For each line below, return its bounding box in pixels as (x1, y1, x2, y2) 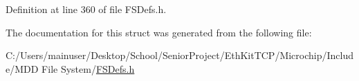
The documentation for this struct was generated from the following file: (6, 25, 312, 39)
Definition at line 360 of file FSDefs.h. (6, 2, 167, 16)
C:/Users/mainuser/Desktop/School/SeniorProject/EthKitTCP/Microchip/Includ (6, 48, 354, 62)
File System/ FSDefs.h (42, 61, 135, 76)
